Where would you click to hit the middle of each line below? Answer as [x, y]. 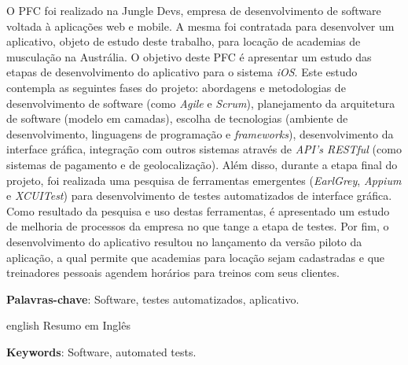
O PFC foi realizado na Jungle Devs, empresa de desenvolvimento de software [194, 10]
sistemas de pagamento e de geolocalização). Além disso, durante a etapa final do [202, 164]
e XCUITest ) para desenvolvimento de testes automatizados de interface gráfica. [199, 195]
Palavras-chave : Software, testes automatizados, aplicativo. [153, 299]
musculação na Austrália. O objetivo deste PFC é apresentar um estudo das [189, 56]
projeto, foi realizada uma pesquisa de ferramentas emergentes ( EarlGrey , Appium [204, 180]
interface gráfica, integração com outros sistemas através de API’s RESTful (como [204, 149]
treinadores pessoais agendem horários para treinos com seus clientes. [173, 273]
